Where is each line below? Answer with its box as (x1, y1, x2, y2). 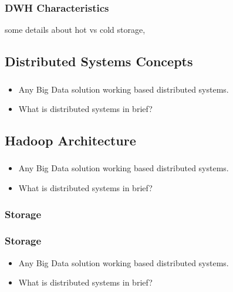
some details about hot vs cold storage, (5, 23, 146, 36)
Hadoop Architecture (5, 131, 136, 150)
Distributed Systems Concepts (5, 52, 193, 70)
